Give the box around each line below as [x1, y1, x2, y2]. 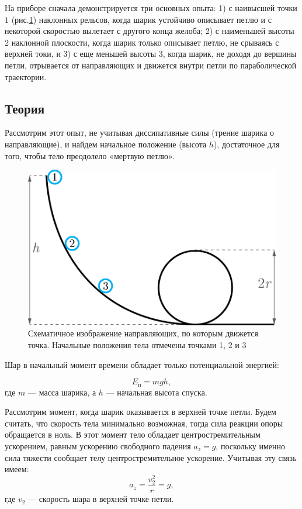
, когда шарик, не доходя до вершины [162, 47, 297, 60]
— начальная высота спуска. [106, 386, 207, 398]
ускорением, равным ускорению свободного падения [5, 440, 191, 452]
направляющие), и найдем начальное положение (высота [5, 137, 207, 150]
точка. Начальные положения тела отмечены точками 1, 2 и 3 [28, 339, 247, 351]
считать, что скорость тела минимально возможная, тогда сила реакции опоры [5, 417, 283, 429]
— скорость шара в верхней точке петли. [28, 493, 174, 505]
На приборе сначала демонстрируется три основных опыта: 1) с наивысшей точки [5, 2, 297, 13]
